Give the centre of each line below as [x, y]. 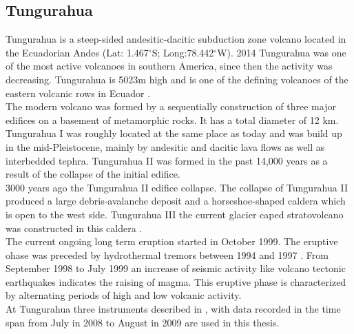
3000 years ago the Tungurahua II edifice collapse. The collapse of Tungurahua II [177, 187]
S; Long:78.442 [183, 52]
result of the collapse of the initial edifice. [93, 174]
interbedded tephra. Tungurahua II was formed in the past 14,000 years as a [167, 160]
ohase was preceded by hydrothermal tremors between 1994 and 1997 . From [167, 254]
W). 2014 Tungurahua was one [282, 52]
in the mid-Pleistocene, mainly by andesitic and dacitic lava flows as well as [165, 146]
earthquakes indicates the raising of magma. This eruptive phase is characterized [176, 281]
